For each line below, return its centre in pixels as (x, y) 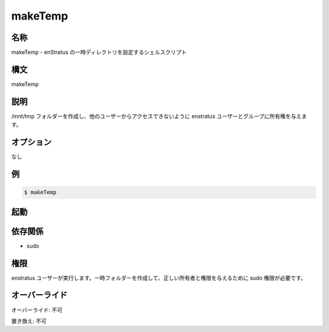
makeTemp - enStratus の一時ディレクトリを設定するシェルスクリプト (99, 52)
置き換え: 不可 (29, 321)
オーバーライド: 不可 (37, 310)
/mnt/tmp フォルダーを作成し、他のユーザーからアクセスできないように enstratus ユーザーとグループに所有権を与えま (159, 116)
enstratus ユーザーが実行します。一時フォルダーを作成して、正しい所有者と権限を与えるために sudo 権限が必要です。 (159, 278)
